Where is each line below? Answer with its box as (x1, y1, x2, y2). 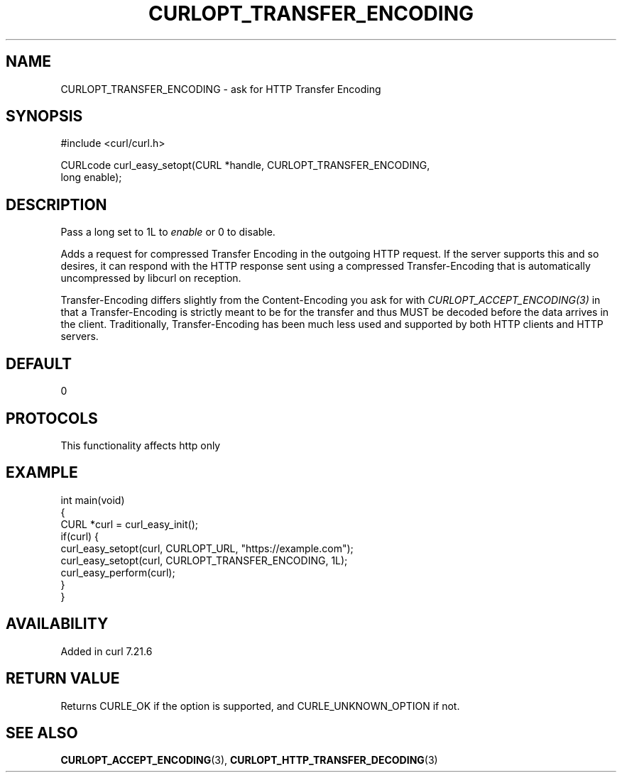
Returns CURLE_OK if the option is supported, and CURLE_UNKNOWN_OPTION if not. (60, 699, 460, 712)
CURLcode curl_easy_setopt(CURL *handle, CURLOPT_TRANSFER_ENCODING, (60, 159, 430, 172)
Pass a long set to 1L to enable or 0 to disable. (60, 226, 275, 239)
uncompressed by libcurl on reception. (60, 272, 241, 285)
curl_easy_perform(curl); (60, 566, 175, 579)
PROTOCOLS (6, 409, 98, 427)
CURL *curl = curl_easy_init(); (60, 517, 198, 530)
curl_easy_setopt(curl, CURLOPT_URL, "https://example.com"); (60, 542, 354, 554)
